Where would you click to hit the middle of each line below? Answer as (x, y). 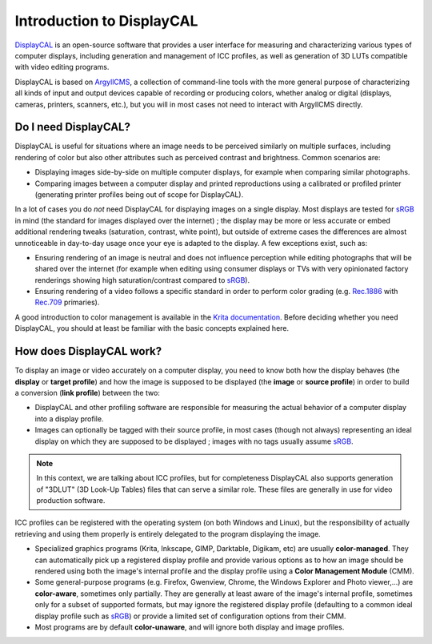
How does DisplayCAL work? (88, 351)
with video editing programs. (62, 67)
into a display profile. (69, 419)
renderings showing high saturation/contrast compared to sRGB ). (142, 280)
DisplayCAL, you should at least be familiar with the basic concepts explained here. (152, 328)
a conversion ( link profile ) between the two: (87, 392)
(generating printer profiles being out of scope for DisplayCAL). (139, 194)
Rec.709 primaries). (67, 302)
